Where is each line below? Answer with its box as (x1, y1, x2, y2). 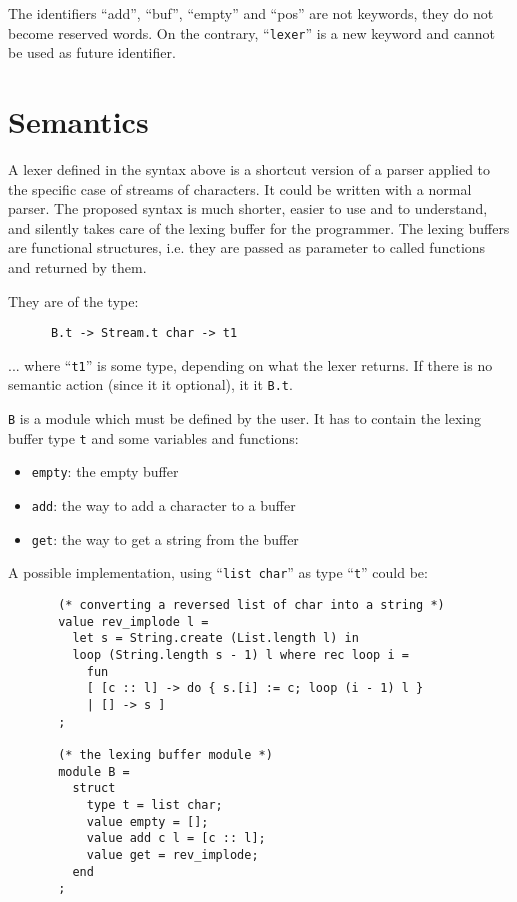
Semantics (8, 101, 149, 142)
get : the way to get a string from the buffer (31, 528, 299, 549)
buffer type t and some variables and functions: (8, 427, 299, 448)
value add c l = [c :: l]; (86, 831, 266, 846)
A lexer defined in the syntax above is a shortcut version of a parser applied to (8, 158, 491, 179)
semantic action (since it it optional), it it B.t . (8, 374, 293, 395)
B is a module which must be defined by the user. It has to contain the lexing (8, 408, 481, 429)
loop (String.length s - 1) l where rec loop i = (72, 648, 409, 662)
